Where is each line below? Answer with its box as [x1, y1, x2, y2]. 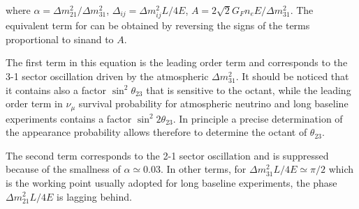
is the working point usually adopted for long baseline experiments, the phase [6, 175, 337, 189]
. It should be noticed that [235, 68, 349, 83]
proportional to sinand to [6, 31, 114, 46]
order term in [6, 96, 63, 111]
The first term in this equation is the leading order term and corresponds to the [6, 55, 348, 70]
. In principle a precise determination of [173, 111, 343, 125]
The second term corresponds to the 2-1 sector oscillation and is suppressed [6, 148, 329, 162]
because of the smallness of [6, 162, 121, 176]
